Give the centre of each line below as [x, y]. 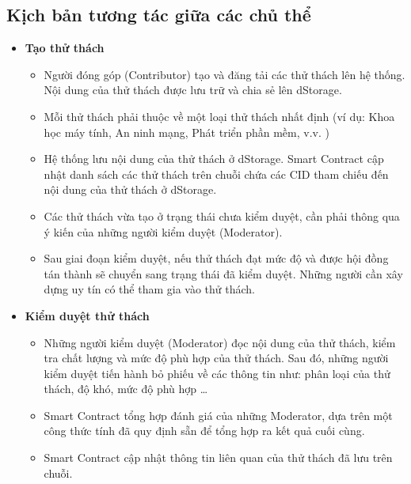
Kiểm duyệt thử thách [87, 315]
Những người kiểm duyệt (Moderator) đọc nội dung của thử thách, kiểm [220, 342]
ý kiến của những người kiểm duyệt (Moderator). [163, 231]
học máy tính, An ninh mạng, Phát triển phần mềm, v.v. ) [186, 132]
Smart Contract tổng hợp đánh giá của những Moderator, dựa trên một [218, 415]
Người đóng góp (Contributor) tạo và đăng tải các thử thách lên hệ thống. [225, 74]
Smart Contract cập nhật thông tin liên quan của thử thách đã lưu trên [218, 458]
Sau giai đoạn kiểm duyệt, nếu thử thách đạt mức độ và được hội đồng [216, 258]
